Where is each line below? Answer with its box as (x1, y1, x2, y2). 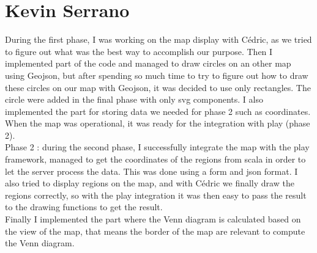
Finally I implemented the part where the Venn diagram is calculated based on (5, 213, 301, 226)
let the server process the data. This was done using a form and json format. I (5, 164, 298, 177)
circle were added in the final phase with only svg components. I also (5, 93, 263, 106)
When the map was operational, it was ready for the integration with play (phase (5, 117, 310, 130)
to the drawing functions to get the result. (5, 200, 163, 213)
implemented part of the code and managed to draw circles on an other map (5, 57, 291, 70)
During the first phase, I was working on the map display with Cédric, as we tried (5, 33, 312, 46)
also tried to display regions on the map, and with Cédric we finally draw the (5, 177, 294, 189)
